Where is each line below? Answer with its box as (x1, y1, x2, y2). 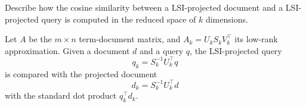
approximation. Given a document (5, 44, 130, 56)
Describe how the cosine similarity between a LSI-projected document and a (5, 1, 283, 13)
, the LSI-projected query (190, 44, 282, 56)
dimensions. (205, 12, 248, 25)
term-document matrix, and (79, 33, 181, 45)
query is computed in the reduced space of (41, 12, 196, 25)
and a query (139, 44, 184, 56)
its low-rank (234, 33, 278, 45)
